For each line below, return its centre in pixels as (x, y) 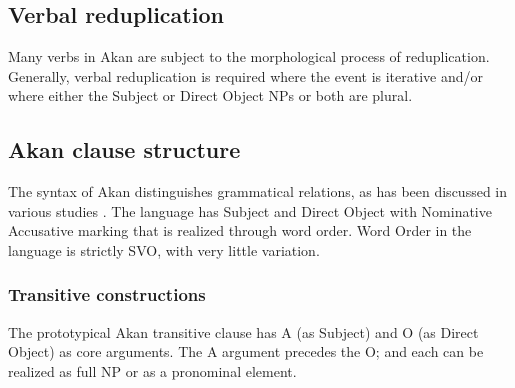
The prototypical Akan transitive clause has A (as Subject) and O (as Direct (243, 331)
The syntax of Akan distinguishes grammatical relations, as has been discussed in (257, 191)
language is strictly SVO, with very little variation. (164, 249)
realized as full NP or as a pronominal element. (152, 370)
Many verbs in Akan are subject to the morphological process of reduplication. (249, 56)
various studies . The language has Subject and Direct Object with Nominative (250, 210)
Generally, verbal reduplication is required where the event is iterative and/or (246, 75)
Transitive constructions (107, 294)
